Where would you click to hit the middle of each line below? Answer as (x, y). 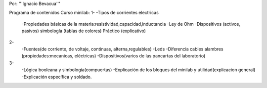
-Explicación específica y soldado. (57, 77)
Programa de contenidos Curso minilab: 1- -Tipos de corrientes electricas (84, 13)
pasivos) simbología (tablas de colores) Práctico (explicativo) (84, 31)
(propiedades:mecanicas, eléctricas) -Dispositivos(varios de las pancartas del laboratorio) (113, 56)
